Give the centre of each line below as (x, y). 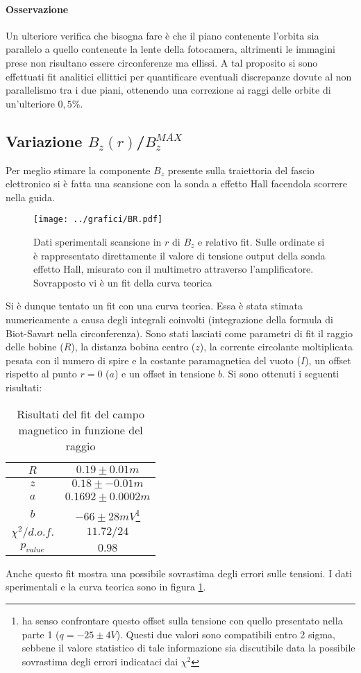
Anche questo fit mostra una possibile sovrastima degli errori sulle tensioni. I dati (179, 573)
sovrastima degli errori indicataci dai (100, 661)
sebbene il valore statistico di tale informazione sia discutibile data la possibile (188, 648)
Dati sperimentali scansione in (98, 241)
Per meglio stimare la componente (78, 170)
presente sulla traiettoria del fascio (241, 170)
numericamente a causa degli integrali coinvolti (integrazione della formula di (169, 319)
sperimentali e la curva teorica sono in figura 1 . (106, 587)
